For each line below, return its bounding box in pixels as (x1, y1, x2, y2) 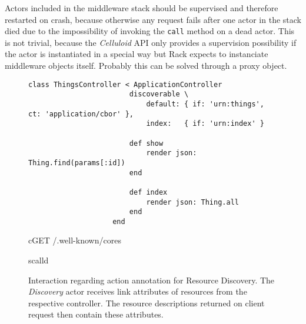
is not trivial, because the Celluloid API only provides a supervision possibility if (5, 36, 297, 48)
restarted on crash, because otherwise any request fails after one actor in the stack (5, 13, 301, 25)
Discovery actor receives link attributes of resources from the (28, 285, 247, 298)
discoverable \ (129, 90, 189, 99)
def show (129, 139, 164, 148)
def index (129, 188, 168, 196)
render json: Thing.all (146, 198, 239, 206)
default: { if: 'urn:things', (146, 99, 264, 108)
